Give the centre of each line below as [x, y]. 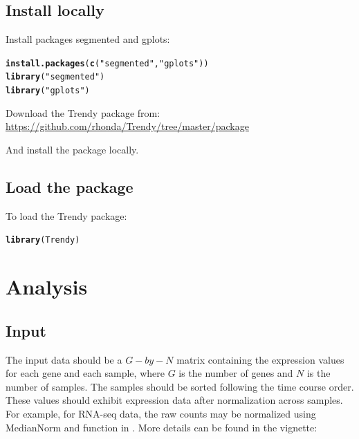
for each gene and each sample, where [85, 373]
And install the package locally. [72, 149]
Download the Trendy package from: [83, 112]
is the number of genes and [236, 373]
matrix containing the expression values [260, 359]
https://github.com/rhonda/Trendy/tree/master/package [127, 126]
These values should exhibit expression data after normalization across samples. [174, 400]
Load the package [70, 186]
